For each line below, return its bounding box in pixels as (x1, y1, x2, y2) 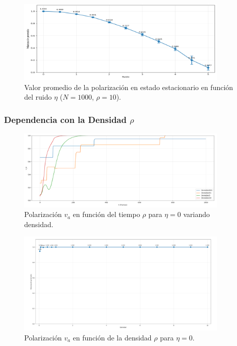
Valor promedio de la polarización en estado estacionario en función (24, 81, 233, 92)
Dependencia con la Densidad (4, 113, 127, 125)
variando (183, 209, 210, 220)
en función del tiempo (73, 209, 140, 220)
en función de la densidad (73, 332, 152, 342)
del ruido (24, 92, 52, 102)
